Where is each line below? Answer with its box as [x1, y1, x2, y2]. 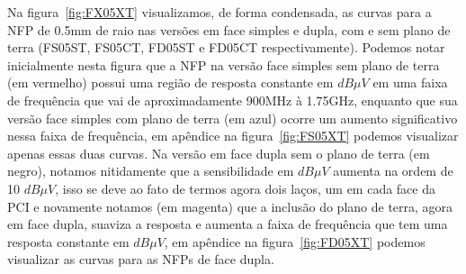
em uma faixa [372, 73, 448, 92]
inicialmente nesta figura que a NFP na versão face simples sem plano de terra [7, 55, 440, 74]
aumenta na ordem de [333, 161, 453, 180]
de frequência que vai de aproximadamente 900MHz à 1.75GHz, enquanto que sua [7, 90, 458, 109]
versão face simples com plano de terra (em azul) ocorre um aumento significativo [7, 108, 458, 127]
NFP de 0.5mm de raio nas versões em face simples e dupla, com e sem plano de [7, 20, 451, 39]
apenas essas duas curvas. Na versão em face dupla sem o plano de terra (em [7, 143, 430, 162]
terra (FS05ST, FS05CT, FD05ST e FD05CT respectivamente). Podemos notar [7, 38, 445, 57]
